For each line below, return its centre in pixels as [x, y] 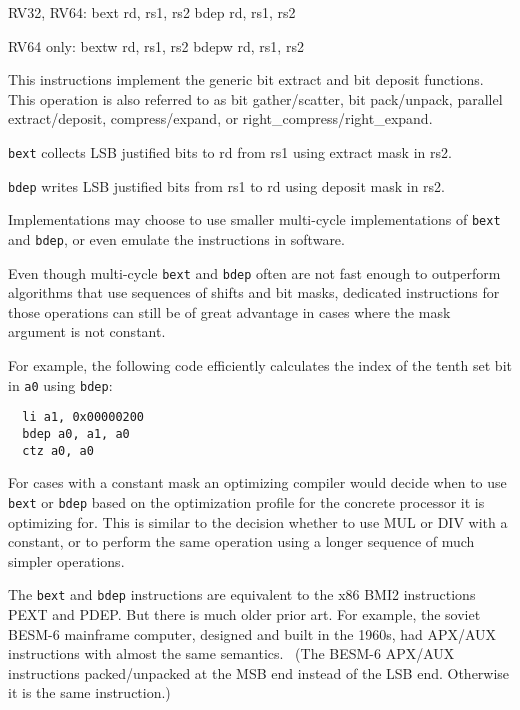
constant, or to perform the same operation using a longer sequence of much [241, 541]
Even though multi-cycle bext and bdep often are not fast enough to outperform [254, 272]
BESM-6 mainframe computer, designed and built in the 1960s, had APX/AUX [252, 633]
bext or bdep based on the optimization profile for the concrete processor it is [246, 501]
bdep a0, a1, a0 [76, 433]
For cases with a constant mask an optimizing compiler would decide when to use [257, 482]
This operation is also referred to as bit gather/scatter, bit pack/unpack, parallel [255, 98]
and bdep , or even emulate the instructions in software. [176, 238]
